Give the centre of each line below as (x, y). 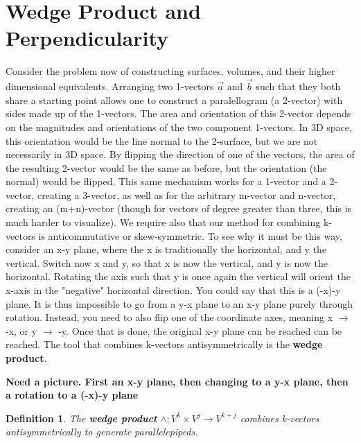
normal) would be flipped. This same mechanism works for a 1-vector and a (166, 181)
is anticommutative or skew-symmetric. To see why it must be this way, (190, 235)
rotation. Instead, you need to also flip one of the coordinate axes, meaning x (169, 317)
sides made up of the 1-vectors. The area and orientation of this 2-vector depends (178, 113)
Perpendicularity (87, 38)
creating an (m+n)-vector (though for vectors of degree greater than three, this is (179, 208)
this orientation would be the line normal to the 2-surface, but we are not (162, 140)
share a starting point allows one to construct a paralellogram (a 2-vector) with (174, 99)
